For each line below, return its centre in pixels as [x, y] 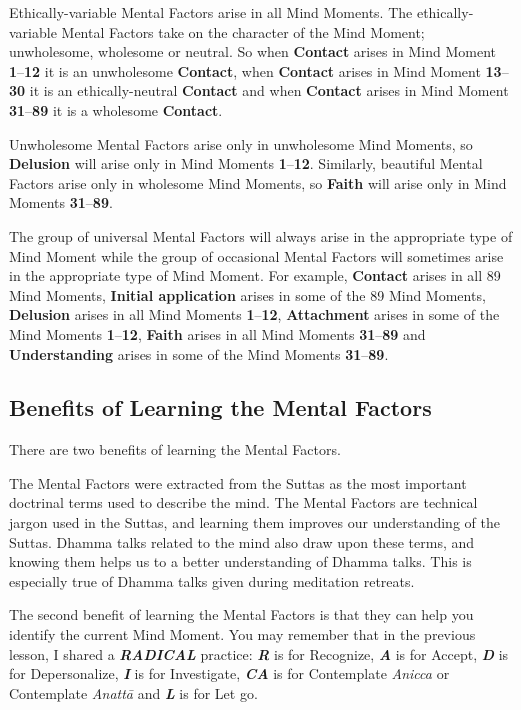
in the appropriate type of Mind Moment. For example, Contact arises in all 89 [255, 275]
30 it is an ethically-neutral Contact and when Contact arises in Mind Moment [259, 90]
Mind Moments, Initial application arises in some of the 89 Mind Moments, [247, 294]
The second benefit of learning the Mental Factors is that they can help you [241, 614]
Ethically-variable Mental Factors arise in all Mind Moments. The [211, 12]
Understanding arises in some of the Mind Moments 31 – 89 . [199, 353]
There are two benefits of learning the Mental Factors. [175, 449]
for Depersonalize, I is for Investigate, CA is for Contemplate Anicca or [229, 673]
